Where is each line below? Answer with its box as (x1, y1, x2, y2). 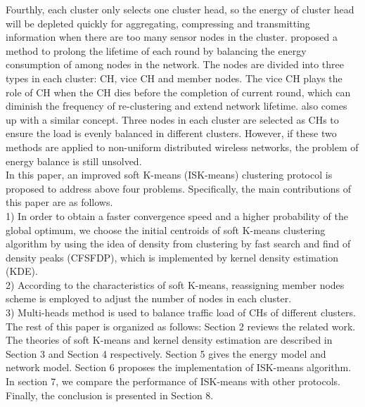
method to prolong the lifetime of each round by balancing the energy (6, 43, 307, 58)
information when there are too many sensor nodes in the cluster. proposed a (6, 30, 338, 44)
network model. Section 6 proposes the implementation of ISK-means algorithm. (6, 360, 352, 375)
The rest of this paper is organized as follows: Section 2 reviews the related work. (6, 318, 356, 333)
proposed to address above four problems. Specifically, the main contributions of (6, 181, 352, 195)
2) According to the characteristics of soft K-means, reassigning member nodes (6, 277, 345, 292)
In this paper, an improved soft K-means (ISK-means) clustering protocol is (6, 167, 333, 182)
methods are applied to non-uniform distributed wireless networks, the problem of (6, 139, 359, 154)
